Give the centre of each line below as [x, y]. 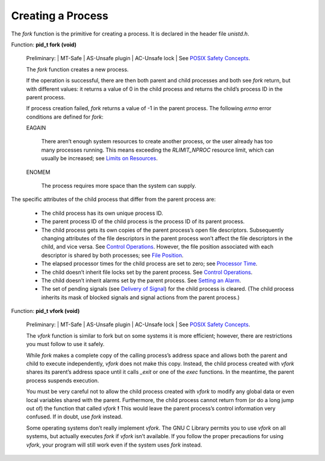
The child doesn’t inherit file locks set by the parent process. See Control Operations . [147, 272]
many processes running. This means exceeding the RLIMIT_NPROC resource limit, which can [158, 150]
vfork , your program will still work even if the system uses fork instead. [114, 445]
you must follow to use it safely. [65, 344]
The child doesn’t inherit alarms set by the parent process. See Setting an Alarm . [141, 280]
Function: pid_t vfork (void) [45, 311]
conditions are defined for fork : [65, 117]
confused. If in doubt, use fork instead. [74, 417]
